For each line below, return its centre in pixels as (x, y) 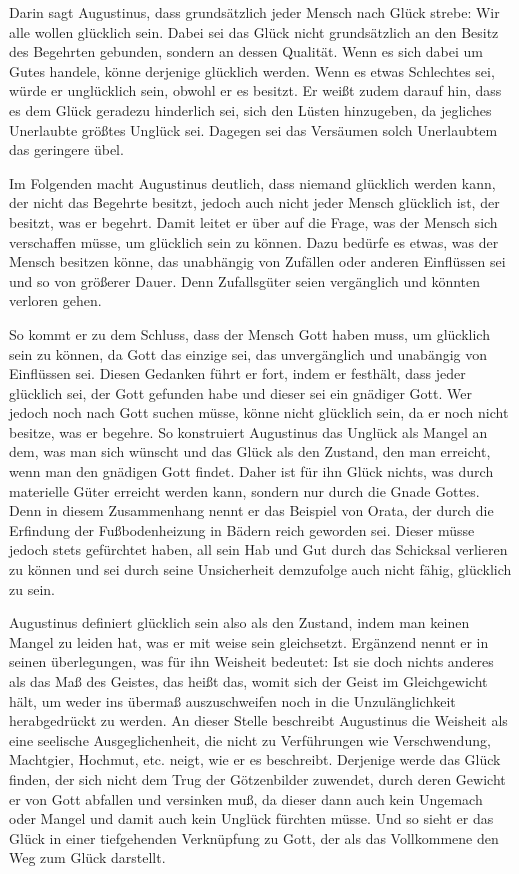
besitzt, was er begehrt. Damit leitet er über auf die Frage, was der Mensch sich (253, 221)
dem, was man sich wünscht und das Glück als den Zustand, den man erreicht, (250, 451)
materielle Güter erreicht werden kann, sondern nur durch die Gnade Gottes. (244, 490)
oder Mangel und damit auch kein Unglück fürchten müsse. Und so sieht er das (251, 818)
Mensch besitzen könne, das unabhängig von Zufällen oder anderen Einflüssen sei (257, 261)
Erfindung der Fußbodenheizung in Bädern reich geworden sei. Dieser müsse (242, 529)
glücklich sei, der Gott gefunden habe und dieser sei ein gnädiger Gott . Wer (241, 392)
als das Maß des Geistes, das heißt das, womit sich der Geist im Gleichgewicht (248, 681)
